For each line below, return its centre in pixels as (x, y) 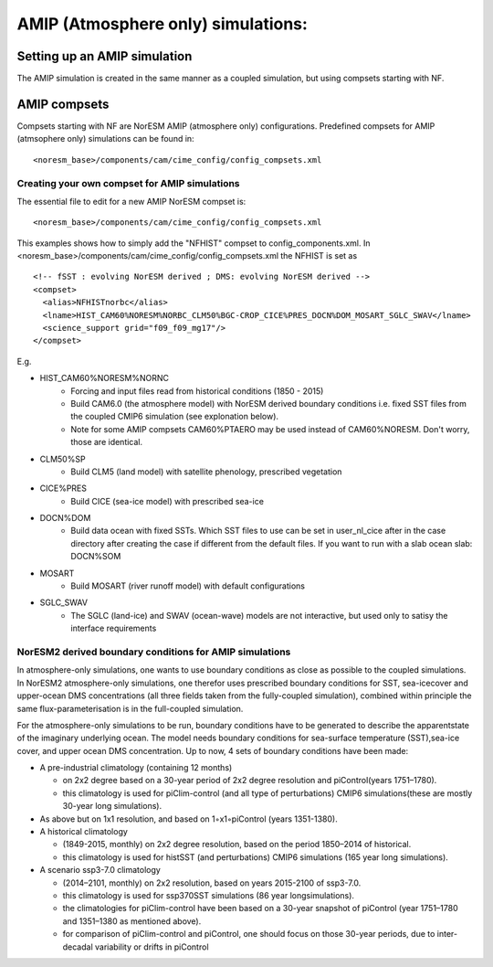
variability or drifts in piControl (152, 947)
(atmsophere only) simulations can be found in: (106, 139)
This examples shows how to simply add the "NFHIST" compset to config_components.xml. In (194, 243)
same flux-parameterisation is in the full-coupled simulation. (130, 708)
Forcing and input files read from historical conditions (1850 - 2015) (197, 391)
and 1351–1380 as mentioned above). (132, 921)
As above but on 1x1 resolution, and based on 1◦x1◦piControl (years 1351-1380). (189, 819)
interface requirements (114, 628)
